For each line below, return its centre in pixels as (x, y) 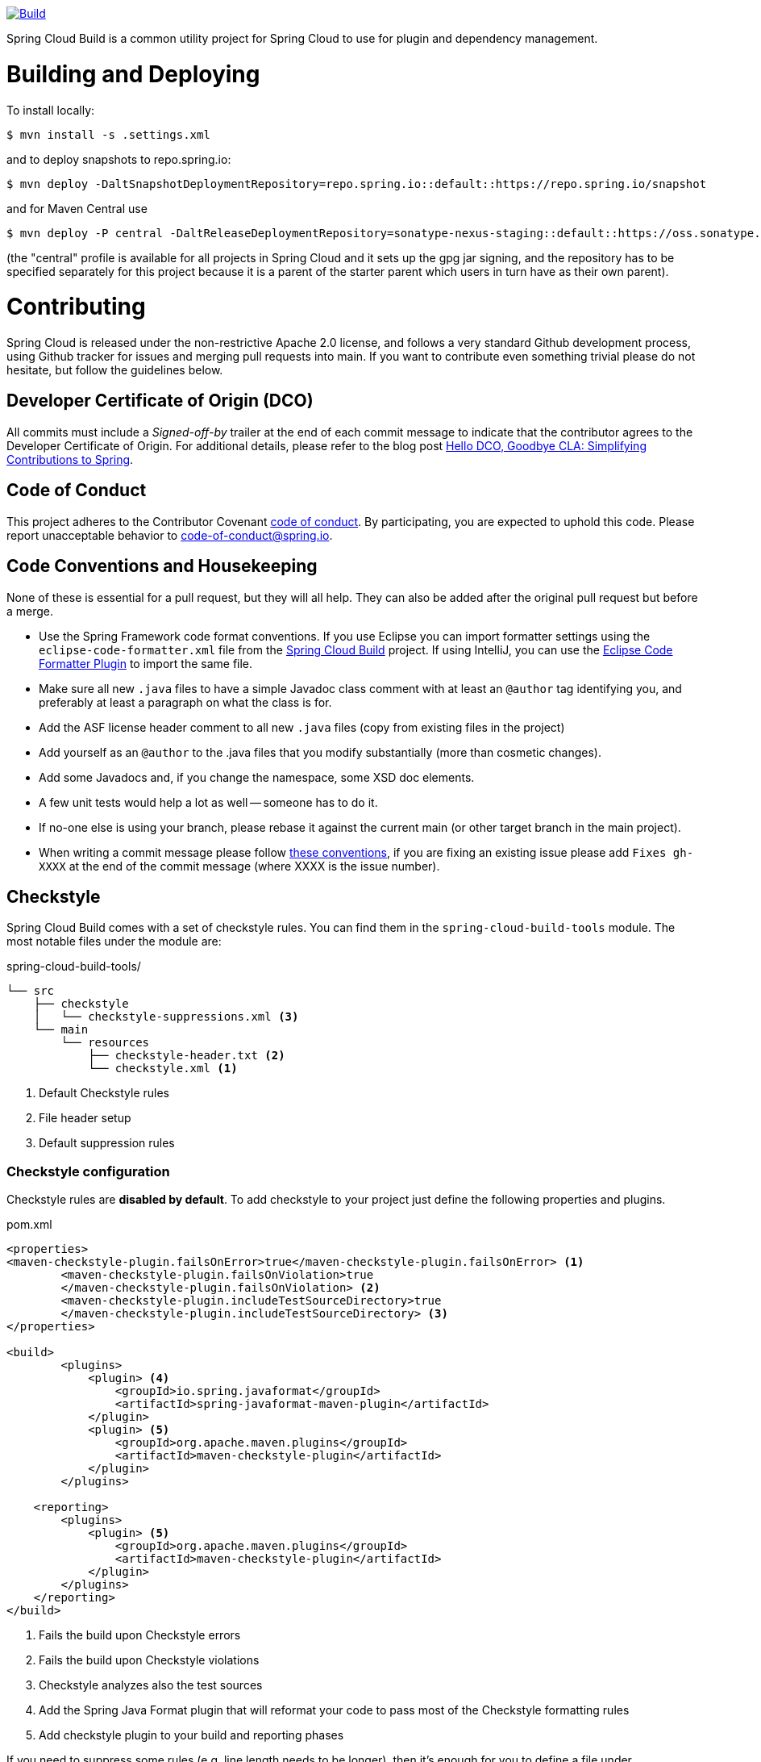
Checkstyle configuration (88, 1171)
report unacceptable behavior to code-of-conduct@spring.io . (170, 535)
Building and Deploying (133, 74)
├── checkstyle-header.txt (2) (187, 1056)
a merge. (30, 611)
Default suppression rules (107, 1143)
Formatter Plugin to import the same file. (146, 663)
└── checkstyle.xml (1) (163, 1069)
